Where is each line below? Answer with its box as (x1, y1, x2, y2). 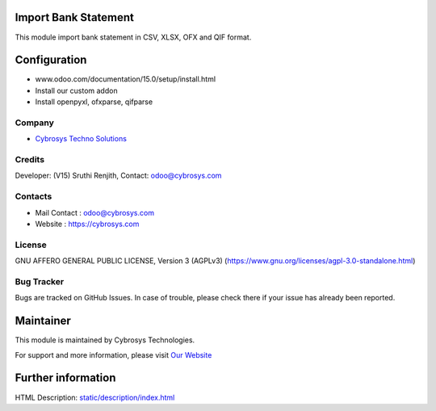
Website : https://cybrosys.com (35, 219, 140, 229)
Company (15, 117, 54, 128)
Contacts (15, 191, 52, 202)
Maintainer (15, 314, 72, 328)
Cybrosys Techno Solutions (35, 134, 127, 144)
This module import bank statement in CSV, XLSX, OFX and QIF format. (15, 32, 252, 42)
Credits (15, 154, 44, 166)
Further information (15, 371, 116, 385)
